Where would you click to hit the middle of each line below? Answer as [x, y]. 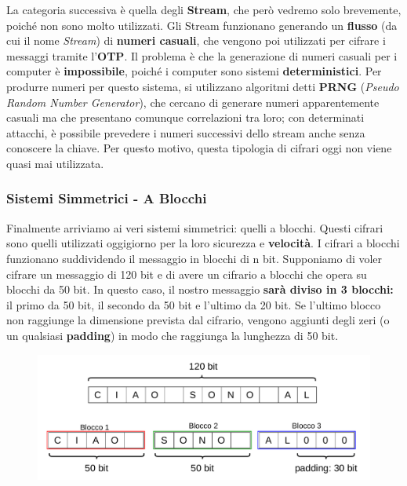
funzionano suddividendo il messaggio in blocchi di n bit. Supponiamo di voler [194, 258]
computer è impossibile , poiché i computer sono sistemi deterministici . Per [194, 71]
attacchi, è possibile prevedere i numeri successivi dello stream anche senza [186, 132]
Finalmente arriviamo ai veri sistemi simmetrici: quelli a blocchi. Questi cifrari [195, 227]
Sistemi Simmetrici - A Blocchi [107, 198]
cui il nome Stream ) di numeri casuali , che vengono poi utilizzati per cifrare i [196, 40]
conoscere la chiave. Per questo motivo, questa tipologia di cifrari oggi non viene [199, 148]
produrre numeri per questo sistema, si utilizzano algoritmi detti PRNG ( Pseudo [203, 86]
